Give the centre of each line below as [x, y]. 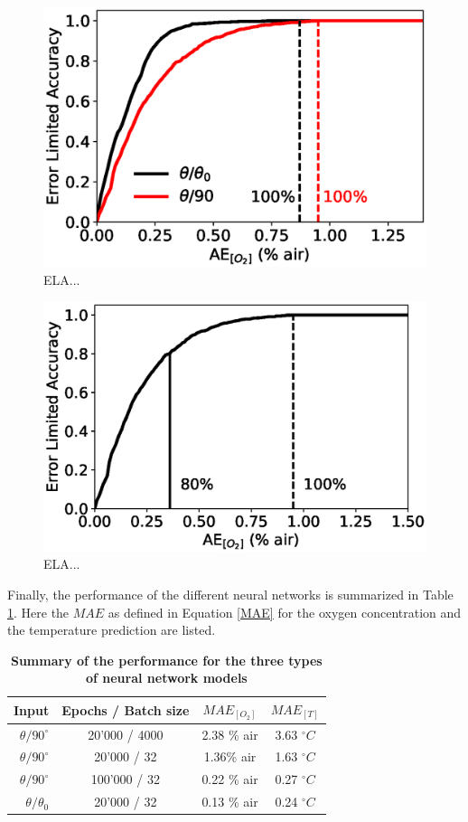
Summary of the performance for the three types [166, 660]
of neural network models [166, 678]
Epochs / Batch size [126, 709]
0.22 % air [230, 779]
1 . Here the [38, 612]
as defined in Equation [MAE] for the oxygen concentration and [285, 612]
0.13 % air [230, 802]
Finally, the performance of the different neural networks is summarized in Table [230, 594]
